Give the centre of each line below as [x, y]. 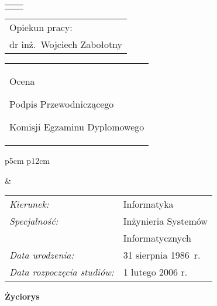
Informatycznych [157, 238]
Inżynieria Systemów [165, 221]
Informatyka [148, 204]
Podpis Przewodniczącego [62, 104]
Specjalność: [34, 221]
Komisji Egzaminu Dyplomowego [77, 127]
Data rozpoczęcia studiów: [62, 272]
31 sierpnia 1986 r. [162, 255]
